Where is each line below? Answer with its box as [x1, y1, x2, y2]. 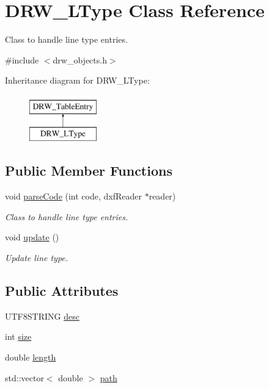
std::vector [5, 371, 44, 384]
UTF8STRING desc [5, 309, 79, 322]
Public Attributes [5, 281, 119, 300]
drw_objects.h [53, 53, 107, 66]
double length [5, 351, 56, 364]
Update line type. [5, 251, 68, 264]
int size [5, 330, 32, 343]
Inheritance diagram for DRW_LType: [5, 74, 150, 87]
